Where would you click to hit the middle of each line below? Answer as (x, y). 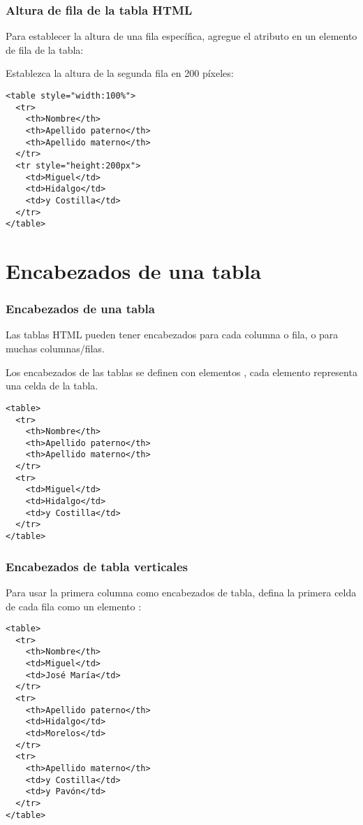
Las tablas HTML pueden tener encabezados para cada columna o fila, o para (172, 335)
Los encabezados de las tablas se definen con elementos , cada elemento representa (181, 372)
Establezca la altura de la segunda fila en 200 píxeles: (120, 73)
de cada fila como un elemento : (74, 606)
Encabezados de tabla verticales (97, 566)
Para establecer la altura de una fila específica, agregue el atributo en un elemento (181, 36)
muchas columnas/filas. (55, 349)
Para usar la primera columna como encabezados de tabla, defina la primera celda (181, 592)
